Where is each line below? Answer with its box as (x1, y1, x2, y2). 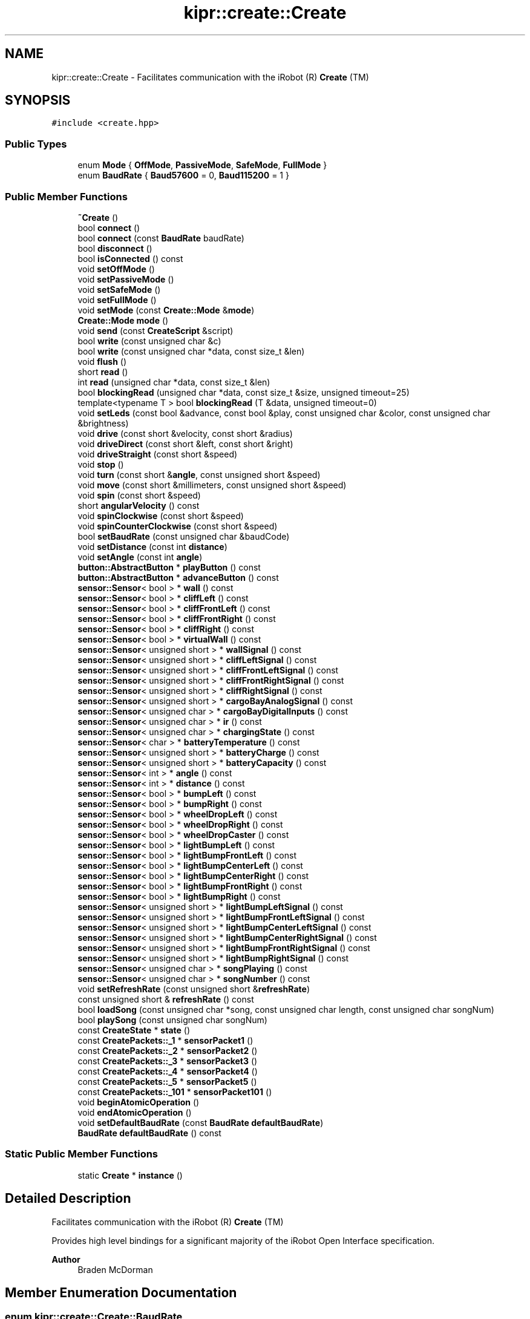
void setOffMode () (77, 263, 155, 274)
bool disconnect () (77, 243, 152, 254)
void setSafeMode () (77, 284, 161, 295)
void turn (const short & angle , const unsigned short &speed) (77, 469, 321, 480)
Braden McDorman (77, 1264, 153, 1275)
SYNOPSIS (5, 93, 71, 108)
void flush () (77, 356, 127, 367)
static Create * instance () (77, 1170, 183, 1180)
